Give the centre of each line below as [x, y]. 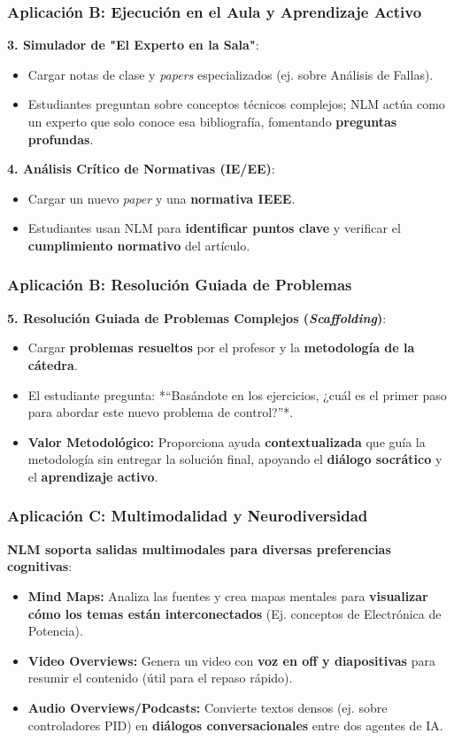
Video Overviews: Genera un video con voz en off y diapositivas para [231, 660]
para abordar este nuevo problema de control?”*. [161, 412]
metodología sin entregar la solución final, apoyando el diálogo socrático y [235, 459]
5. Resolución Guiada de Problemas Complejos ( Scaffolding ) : [197, 317]
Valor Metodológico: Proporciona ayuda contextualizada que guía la [227, 441]
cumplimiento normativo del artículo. [139, 245]
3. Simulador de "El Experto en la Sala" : [133, 45]
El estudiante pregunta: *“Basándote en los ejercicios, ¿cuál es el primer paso [237, 394]
